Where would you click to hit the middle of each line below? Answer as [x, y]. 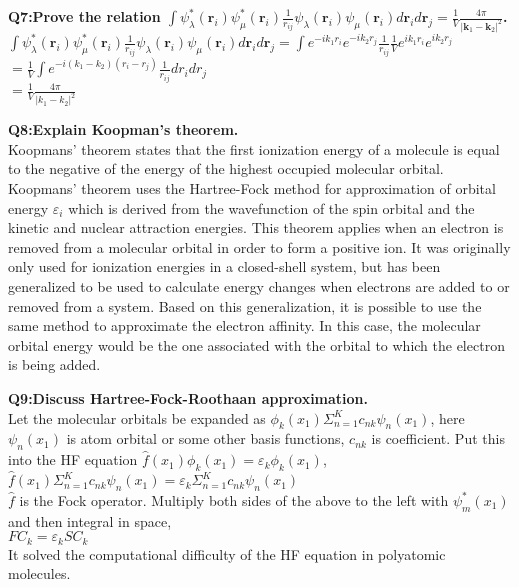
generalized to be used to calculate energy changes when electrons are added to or [259, 285]
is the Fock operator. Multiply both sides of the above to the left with [234, 499]
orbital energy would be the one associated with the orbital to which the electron [256, 344]
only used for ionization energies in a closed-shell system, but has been [224, 266]
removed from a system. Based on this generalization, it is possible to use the [245, 305]
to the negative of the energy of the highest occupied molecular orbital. [226, 168]
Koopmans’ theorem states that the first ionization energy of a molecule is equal [254, 148]
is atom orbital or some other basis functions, [205, 438]
